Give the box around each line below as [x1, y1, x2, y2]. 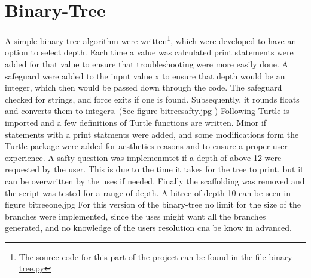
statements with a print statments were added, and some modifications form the [5, 128, 299, 140]
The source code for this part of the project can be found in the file [19, 250, 266, 262]
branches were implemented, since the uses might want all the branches [5, 209, 266, 222]
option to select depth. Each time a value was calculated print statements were [5, 46, 294, 58]
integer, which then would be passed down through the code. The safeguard [5, 81, 282, 94]
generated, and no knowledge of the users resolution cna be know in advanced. [5, 221, 292, 234]
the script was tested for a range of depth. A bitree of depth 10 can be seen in [5, 186, 291, 199]
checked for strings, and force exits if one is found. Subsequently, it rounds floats [5, 92, 300, 105]
